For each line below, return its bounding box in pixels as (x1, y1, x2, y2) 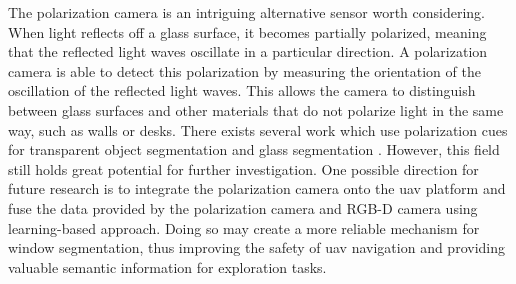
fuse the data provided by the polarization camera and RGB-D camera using (8, 197, 478, 218)
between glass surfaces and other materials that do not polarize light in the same (8, 99, 504, 120)
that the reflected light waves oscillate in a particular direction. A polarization (8, 41, 488, 62)
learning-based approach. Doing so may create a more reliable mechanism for (8, 217, 480, 238)
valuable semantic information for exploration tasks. (8, 256, 327, 277)
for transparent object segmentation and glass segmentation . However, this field (8, 139, 500, 160)
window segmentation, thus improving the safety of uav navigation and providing (8, 237, 505, 258)
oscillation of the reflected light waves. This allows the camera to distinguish (8, 80, 476, 101)
